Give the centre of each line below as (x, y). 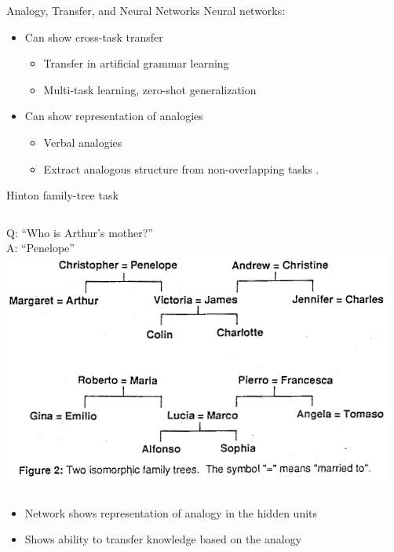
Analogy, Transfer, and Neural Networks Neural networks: (146, 10)
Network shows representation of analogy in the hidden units (171, 512)
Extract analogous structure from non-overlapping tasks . (181, 168)
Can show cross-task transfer (94, 37)
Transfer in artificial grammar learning (136, 63)
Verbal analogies (83, 142)
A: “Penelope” (40, 248)
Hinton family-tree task (62, 195)
